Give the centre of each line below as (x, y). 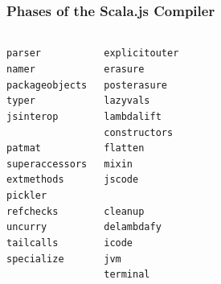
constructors (139, 132)
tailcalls (33, 243)
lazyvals (127, 101)
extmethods (35, 180)
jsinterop (33, 116)
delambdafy (133, 227)
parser (24, 54)
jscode (121, 180)
